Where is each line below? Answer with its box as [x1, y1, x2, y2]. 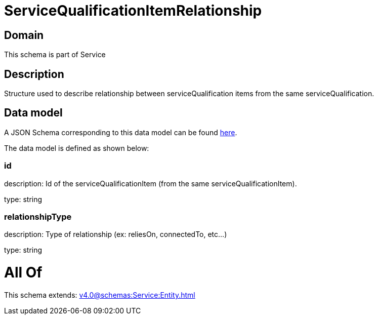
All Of [4, 264, 43, 282]
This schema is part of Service [4, 50, 106, 59]
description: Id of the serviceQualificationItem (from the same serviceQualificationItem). [4, 179, 297, 188]
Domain [4, 28, 44, 42]
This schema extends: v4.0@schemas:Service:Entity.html [4, 290, 195, 299]
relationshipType [4, 211, 72, 222]
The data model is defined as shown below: [4, 143, 149, 152]
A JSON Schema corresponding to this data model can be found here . [4, 128, 237, 137]
